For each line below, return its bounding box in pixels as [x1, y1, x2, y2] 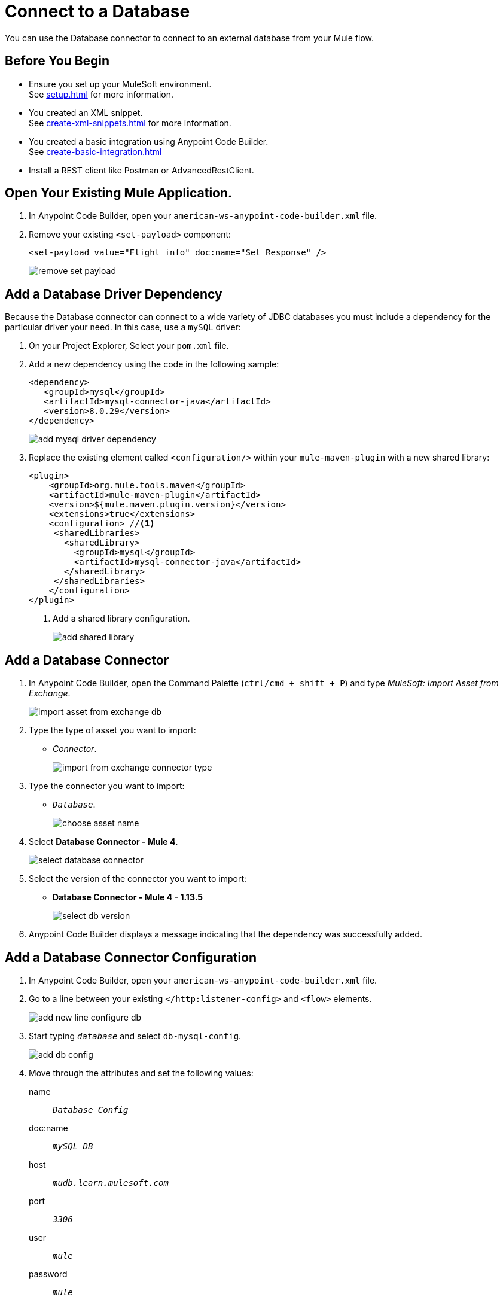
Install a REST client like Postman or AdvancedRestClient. [29, 165, 254, 175]
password [29, 1268, 68, 1279]
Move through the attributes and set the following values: [29, 1067, 254, 1078]
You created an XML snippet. [29, 107, 143, 118]
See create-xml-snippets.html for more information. [29, 117, 231, 128]
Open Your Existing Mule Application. [5, 185, 233, 201]
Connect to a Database [5, 1, 190, 22]
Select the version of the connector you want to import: [29, 873, 247, 884]
